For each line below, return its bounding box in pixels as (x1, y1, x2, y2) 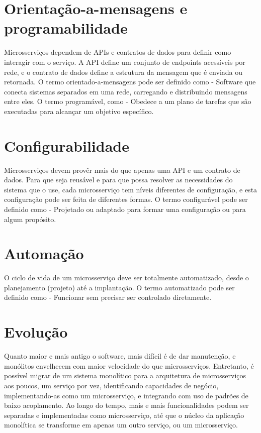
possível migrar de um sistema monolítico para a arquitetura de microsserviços (4, 370, 246, 381)
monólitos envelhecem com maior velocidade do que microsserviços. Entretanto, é (4, 360, 254, 371)
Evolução (4, 321, 68, 342)
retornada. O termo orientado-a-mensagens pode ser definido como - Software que (4, 76, 256, 87)
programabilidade (4, 18, 128, 38)
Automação (4, 243, 84, 264)
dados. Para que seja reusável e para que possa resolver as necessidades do (4, 174, 233, 185)
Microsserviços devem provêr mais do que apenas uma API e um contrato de (4, 164, 240, 175)
